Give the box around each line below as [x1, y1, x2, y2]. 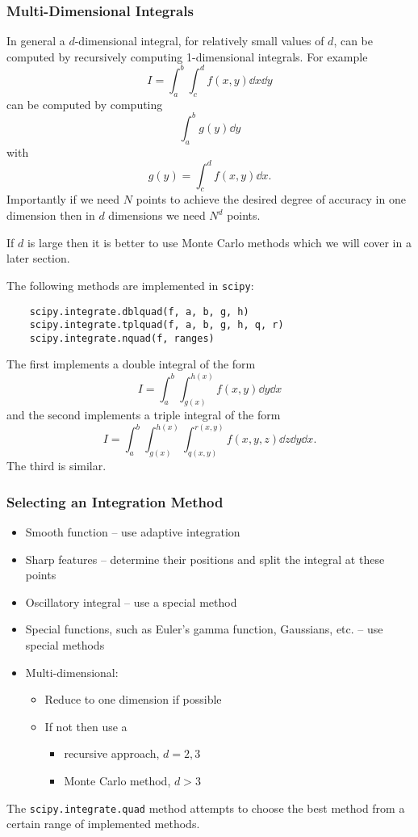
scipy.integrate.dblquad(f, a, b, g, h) [29, 305, 249, 318]
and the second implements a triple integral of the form [6, 406, 281, 423]
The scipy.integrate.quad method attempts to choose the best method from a [6, 799, 405, 816]
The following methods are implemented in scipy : [6, 276, 254, 293]
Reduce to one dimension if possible [44, 691, 222, 708]
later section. [6, 250, 70, 267]
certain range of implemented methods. [6, 815, 200, 832]
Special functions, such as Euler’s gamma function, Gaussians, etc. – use [25, 620, 383, 637]
